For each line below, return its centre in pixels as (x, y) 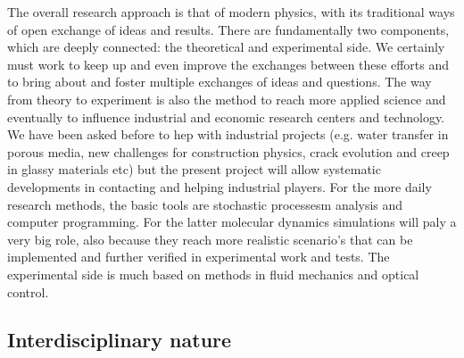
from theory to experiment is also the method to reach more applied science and (227, 99)
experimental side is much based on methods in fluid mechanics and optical (213, 274)
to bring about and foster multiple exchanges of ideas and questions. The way (220, 82)
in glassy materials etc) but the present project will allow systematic (194, 169)
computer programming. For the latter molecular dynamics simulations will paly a (232, 222)
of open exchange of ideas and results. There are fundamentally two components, (228, 29)
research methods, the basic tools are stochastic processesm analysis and (205, 204)
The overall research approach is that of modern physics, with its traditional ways (231, 12)
